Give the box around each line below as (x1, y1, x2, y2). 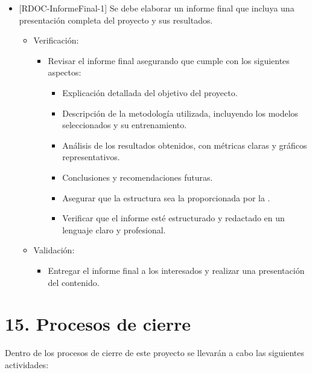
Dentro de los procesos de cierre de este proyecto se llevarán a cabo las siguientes (5, 346, 304, 359)
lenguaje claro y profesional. (62, 223, 166, 236)
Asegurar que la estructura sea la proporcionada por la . (62, 191, 270, 204)
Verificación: (33, 34, 79, 47)
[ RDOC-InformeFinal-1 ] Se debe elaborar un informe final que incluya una (19, 2, 294, 14)
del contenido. (48, 276, 100, 288)
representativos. (62, 151, 120, 163)
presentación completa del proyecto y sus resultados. (19, 13, 213, 26)
